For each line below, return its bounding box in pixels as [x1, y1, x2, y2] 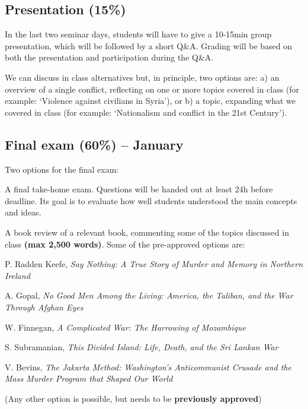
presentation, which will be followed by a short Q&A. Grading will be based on [5, 39, 293, 52]
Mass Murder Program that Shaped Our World [5, 372, 173, 385]
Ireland [5, 269, 30, 281]
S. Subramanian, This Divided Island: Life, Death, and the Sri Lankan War [5, 341, 278, 353]
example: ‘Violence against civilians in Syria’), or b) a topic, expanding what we [5, 94, 296, 107]
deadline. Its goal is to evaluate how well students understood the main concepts [5, 194, 297, 207]
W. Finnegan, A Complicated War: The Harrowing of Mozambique [5, 321, 246, 333]
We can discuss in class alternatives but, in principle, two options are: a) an [5, 71, 280, 83]
